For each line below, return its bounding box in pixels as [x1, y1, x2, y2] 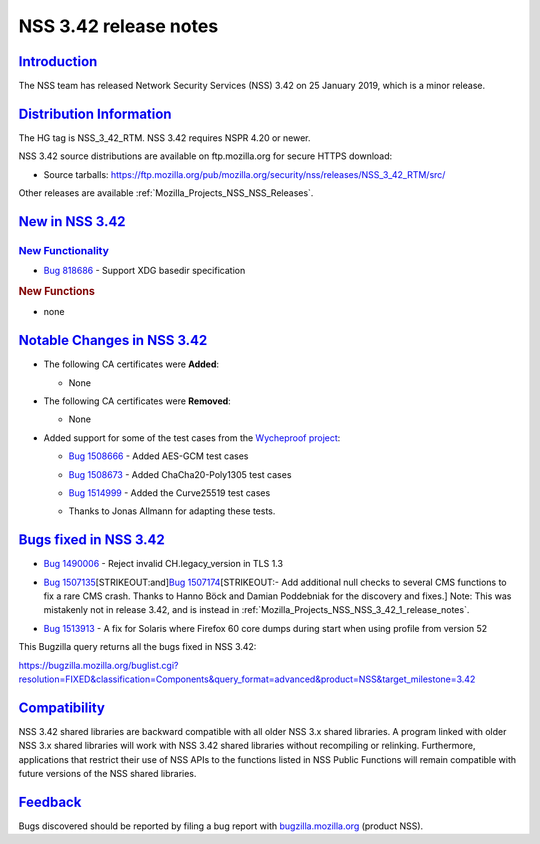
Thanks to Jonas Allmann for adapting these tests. [68, 505, 276, 517]
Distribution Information [18, 105, 172, 122]
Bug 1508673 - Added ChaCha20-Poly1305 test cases [68, 468, 292, 480]
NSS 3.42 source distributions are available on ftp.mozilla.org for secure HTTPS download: [18, 150, 393, 162]
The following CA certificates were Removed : [43, 395, 232, 407]
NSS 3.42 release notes [18, 15, 219, 37]
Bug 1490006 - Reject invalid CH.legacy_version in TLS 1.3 [43, 558, 284, 570]
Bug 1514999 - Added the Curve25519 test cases [68, 486, 271, 499]
